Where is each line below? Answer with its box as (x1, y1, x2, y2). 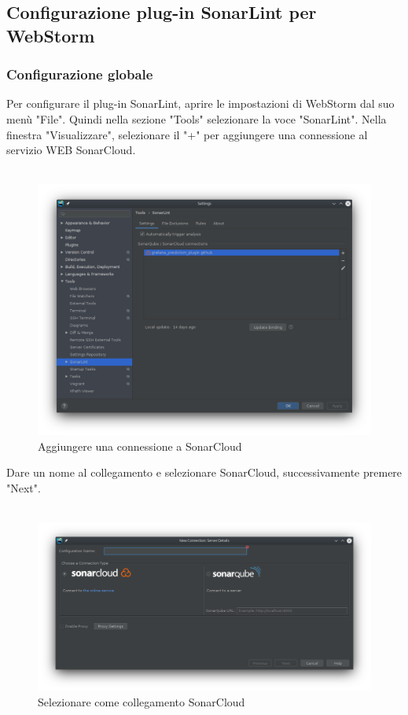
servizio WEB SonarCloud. (6, 142, 136, 158)
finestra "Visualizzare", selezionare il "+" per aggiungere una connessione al (6, 126, 368, 142)
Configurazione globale (6, 64, 153, 84)
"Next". (6, 479, 41, 496)
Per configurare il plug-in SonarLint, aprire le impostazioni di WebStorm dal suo (6, 95, 395, 112)
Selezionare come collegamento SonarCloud (38, 693, 245, 709)
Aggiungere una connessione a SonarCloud (38, 437, 242, 454)
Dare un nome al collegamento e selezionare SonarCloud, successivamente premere (6, 464, 402, 481)
